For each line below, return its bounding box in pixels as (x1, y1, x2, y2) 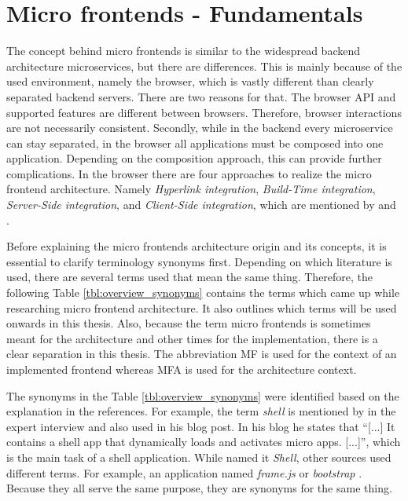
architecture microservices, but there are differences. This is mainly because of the (6, 57, 402, 74)
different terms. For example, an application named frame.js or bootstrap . (6, 464, 362, 481)
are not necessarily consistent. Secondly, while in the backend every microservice (6, 119, 393, 136)
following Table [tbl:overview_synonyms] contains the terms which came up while (6, 284, 400, 301)
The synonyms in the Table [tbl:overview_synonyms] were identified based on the (6, 387, 399, 404)
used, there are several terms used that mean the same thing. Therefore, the (6, 269, 373, 285)
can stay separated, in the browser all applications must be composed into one (6, 134, 384, 151)
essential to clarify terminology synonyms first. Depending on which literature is (6, 253, 392, 269)
